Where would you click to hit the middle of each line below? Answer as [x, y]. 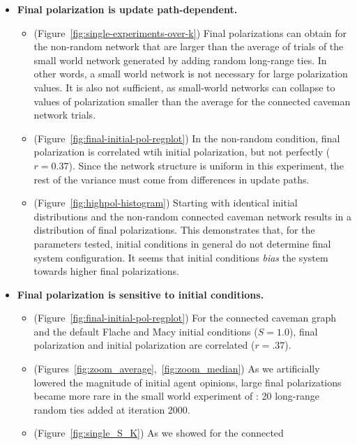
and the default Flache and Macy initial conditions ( [146, 331]
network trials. [65, 115]
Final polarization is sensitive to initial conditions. [140, 294]
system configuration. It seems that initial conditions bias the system [181, 257]
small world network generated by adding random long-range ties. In [180, 60]
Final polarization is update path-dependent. [127, 9]
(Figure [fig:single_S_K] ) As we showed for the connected [159, 433]
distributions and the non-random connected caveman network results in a [193, 216]
